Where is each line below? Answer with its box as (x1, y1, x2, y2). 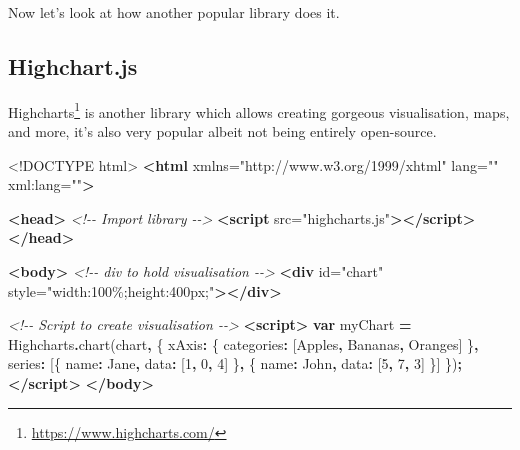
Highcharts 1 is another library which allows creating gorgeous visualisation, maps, (8, 98, 510, 122)
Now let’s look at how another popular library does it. (8, 2, 340, 22)
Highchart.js (8, 50, 138, 81)
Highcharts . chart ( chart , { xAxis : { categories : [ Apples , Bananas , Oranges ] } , (8, 333, 479, 354)
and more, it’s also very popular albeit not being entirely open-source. (8, 121, 437, 142)
